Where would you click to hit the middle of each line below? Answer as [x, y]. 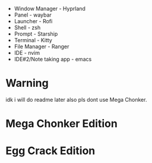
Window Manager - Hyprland [50, 9]
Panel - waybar [33, 15]
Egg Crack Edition [50, 151]
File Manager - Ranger [42, 46]
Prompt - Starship [36, 34]
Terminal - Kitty [33, 40]
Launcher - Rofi [33, 21]
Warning [27, 83]
